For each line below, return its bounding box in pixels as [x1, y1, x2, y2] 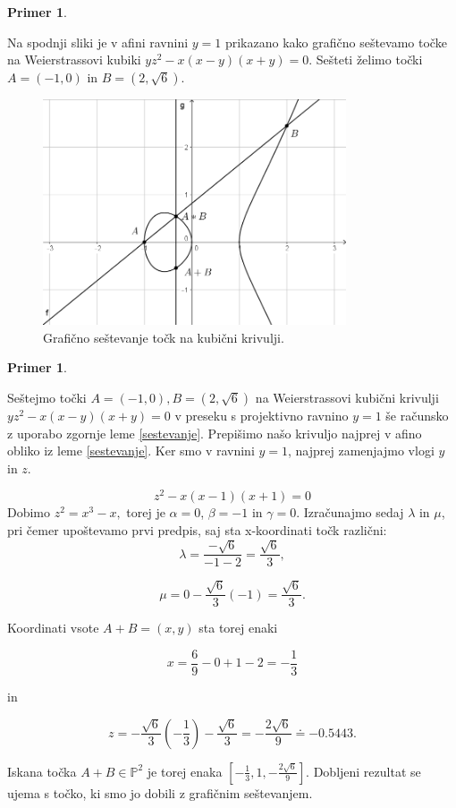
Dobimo [7, 503, 51, 522]
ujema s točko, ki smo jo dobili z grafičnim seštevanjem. [7, 783, 313, 802]
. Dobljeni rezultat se [306, 761, 421, 780]
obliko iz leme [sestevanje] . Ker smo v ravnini [7, 441, 255, 460]
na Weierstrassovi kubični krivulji [255, 387, 439, 406]
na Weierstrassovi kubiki [7, 50, 141, 69]
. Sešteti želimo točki [308, 50, 423, 69]
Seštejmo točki [7, 387, 87, 406]
